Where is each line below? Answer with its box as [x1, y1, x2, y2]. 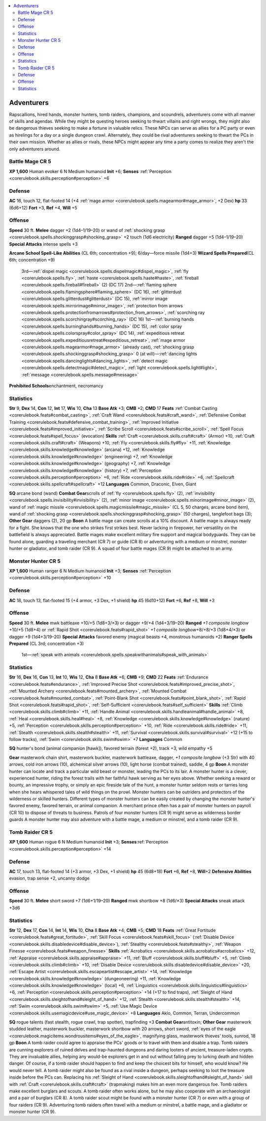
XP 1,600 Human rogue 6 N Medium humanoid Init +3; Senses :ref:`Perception [9, 839, 168, 845]
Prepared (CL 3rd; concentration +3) [9, 641, 84, 646]
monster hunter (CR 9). [9, 1109, 56, 1115]
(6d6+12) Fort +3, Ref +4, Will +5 [9, 204, 77, 210]
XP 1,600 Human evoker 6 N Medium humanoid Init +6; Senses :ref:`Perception [9, 168, 172, 174]
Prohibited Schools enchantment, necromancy [9, 382, 103, 389]
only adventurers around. [9, 146, 61, 152]
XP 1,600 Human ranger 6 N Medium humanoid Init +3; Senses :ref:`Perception [9, 568, 171, 574]
